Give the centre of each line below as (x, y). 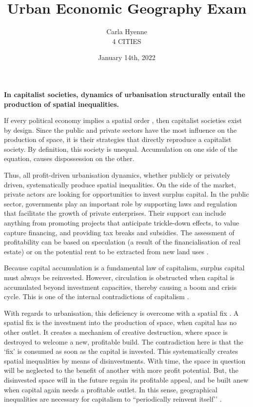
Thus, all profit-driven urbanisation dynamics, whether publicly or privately (117, 175)
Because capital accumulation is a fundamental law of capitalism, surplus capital (124, 268)
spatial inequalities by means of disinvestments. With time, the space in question (125, 360)
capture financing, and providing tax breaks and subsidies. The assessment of (119, 232)
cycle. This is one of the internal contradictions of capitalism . (97, 296)
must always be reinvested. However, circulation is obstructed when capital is (119, 277)
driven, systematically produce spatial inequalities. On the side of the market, (120, 184)
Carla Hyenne (127, 31)
